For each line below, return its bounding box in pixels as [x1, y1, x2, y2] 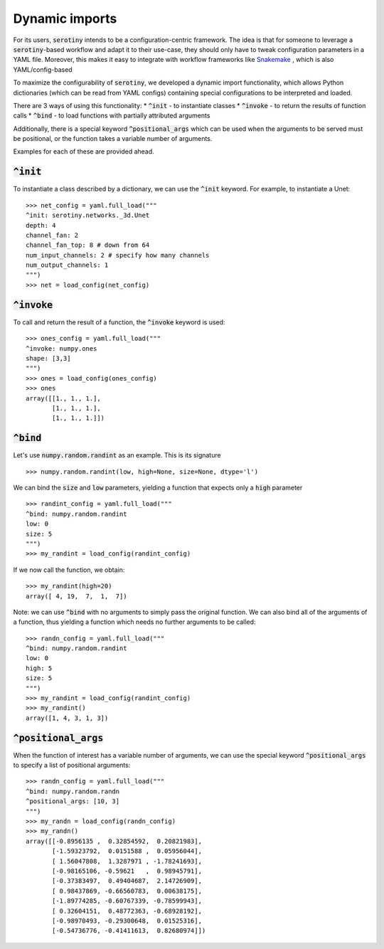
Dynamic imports [13, 11, 117, 26]
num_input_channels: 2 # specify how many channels [26, 251, 210, 259]
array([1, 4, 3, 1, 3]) [26, 714, 109, 722]
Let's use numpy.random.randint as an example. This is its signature [13, 451, 221, 460]
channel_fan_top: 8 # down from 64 [26, 241, 150, 249]
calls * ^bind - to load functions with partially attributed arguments [13, 111, 210, 120]
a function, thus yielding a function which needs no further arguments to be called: [13, 617, 256, 626]
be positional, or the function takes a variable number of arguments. [13, 134, 213, 143]
